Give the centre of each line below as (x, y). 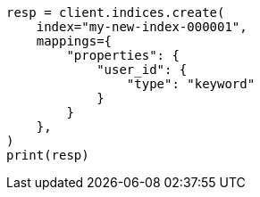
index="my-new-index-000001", (142, 27)
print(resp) (48, 155)
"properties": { (123, 55)
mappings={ (74, 41)
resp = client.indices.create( (116, 12)
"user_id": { (142, 70)
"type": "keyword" (191, 84)
